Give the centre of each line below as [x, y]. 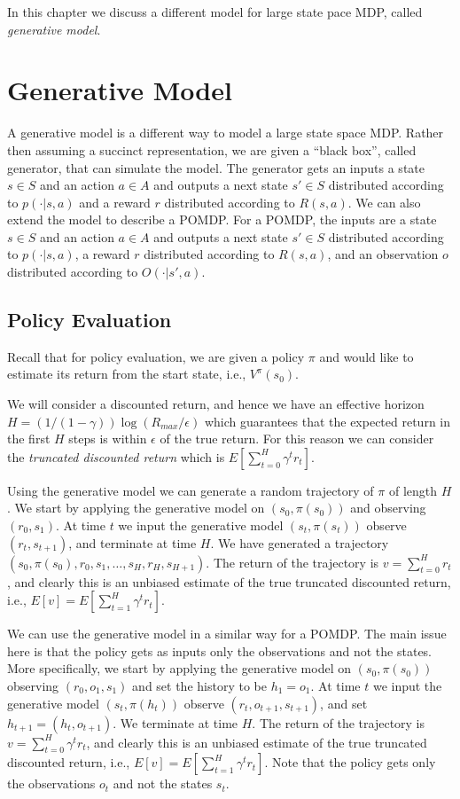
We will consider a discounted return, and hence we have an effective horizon [216, 404]
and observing [388, 508]
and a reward [115, 202]
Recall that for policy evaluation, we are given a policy [156, 356]
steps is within [108, 439]
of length [413, 490]
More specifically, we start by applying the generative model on [179, 668]
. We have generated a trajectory [300, 542]
